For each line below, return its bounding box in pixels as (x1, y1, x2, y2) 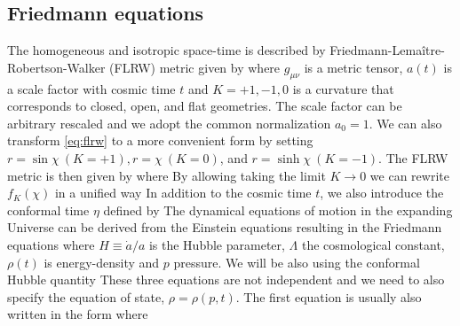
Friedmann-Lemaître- (329, 41, 445, 59)
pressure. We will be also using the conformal (173, 252, 420, 271)
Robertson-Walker (7, 58, 106, 76)
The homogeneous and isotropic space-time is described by (7, 41, 326, 59)
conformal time (7, 200, 90, 219)
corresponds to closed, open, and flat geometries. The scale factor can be (7, 97, 402, 115)
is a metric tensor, (304, 58, 403, 76)
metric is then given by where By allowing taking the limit (7, 166, 326, 184)
